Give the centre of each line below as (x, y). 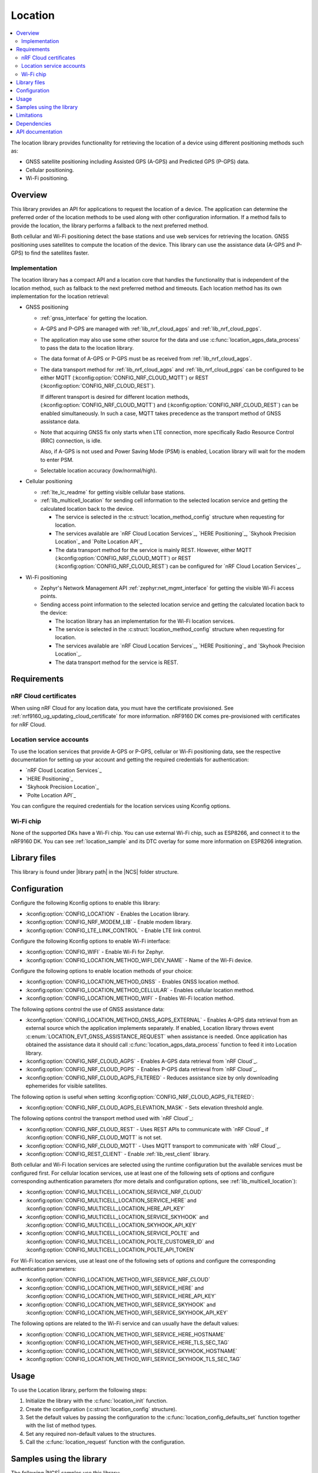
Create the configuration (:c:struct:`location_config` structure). (101, 1409)
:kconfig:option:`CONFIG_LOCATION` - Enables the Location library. (107, 914)
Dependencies (34, 123)
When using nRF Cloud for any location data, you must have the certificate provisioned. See (122, 708)
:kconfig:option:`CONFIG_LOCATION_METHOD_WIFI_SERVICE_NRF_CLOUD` (118, 1280)
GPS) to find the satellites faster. (50, 253)
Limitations (29, 115)
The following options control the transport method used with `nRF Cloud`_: (102, 1118)
